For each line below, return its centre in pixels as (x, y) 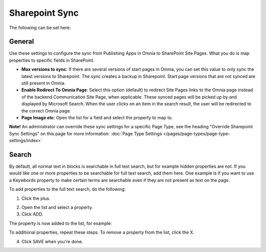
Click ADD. (32, 214)
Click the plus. (36, 198)
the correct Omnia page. (46, 110)
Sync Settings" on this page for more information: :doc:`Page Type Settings (85, 134)
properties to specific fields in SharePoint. (52, 60)
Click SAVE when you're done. (52, 241)
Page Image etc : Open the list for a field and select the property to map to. (97, 117)
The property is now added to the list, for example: (61, 223)
